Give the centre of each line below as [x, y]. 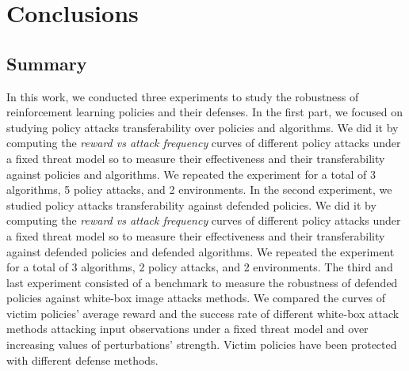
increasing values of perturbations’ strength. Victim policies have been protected [202, 344]
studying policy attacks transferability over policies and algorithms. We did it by [203, 127]
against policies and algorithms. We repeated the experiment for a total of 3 [191, 174]
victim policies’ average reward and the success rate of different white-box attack [203, 313]
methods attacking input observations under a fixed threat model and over [187, 329]
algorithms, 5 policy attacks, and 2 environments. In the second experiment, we [199, 189]
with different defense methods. [82, 360]
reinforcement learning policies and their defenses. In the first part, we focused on [204, 112]
